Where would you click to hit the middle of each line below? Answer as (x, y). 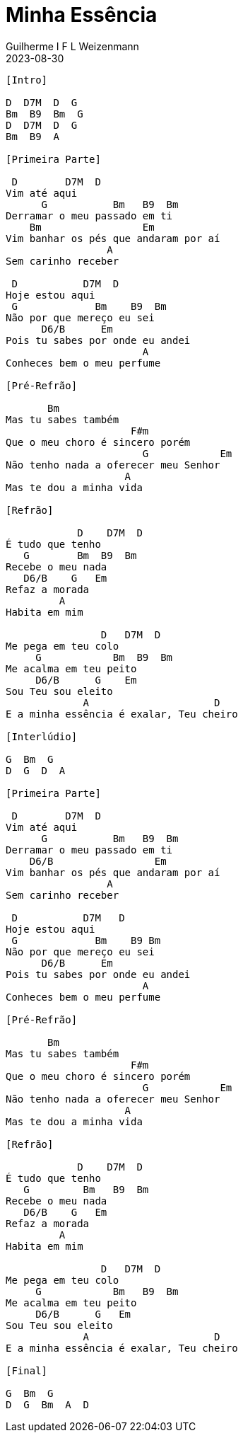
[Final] (27, 1370)
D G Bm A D (48, 1404)
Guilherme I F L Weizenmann (72, 46)
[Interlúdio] (42, 736)
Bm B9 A (32, 136)
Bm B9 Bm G (45, 114)
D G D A (36, 770)
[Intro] (27, 80)
